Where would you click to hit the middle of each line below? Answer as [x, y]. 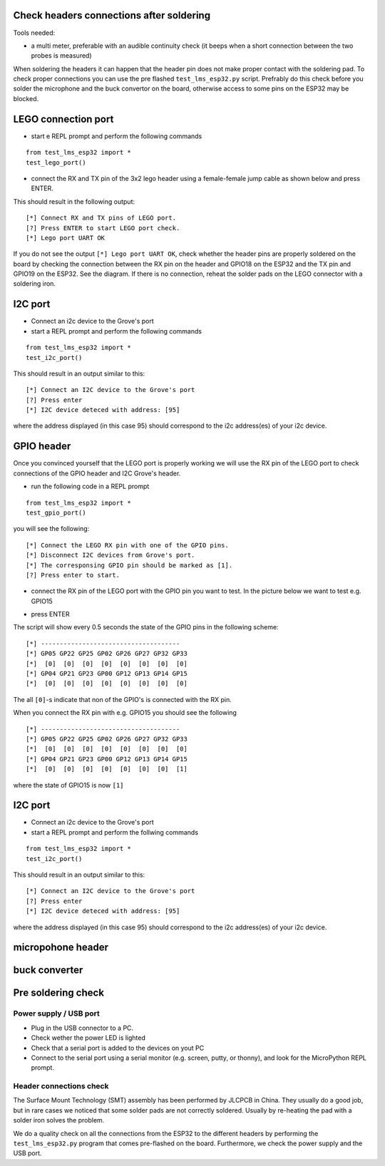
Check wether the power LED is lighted [88, 1038]
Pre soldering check [59, 993]
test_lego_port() [56, 162]
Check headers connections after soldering [112, 15]
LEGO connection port [63, 119]
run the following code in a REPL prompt [90, 486]
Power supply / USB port [56, 1013]
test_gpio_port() [56, 512]
